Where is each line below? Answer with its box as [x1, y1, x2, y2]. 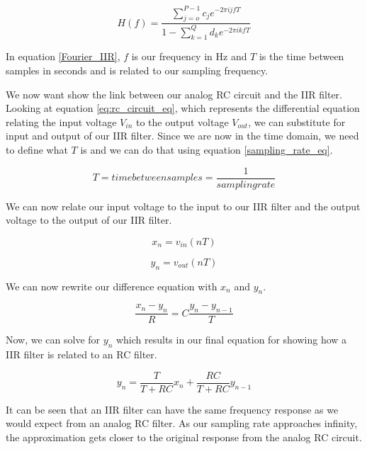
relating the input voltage [6, 114, 117, 129]
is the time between [259, 49, 344, 64]
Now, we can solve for [6, 332, 101, 347]
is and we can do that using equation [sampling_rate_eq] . [80, 142, 333, 157]
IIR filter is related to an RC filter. [6, 347, 157, 362]
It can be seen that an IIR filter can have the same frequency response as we [6, 402, 339, 416]
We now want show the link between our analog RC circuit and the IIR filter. [6, 86, 343, 101]
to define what [6, 142, 68, 157]
